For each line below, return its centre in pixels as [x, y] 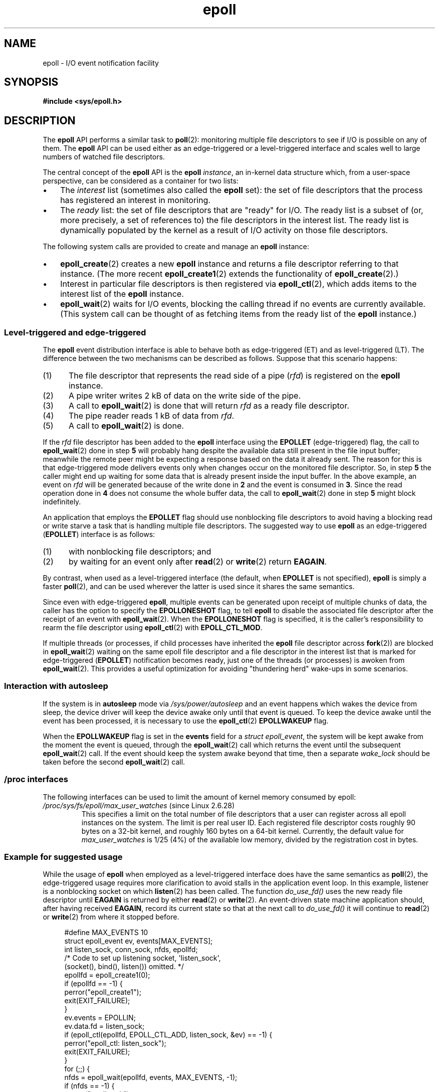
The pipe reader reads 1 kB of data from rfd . [151, 416]
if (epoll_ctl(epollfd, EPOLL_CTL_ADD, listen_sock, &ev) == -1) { [168, 1035]
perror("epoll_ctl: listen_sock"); [115, 1043]
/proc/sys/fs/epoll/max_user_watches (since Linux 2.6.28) [139, 805]
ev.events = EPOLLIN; [100, 1018]
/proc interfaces [36, 779]
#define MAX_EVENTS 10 [106, 933]
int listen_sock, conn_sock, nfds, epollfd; [131, 950]
